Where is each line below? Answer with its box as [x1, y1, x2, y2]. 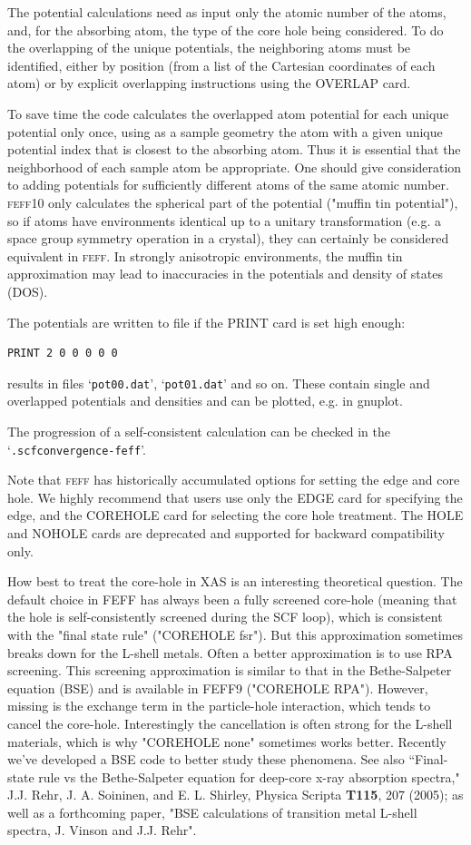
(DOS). [7, 281, 48, 300]
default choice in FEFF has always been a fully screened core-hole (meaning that [7, 589, 457, 608]
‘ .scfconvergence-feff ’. [7, 439, 146, 458]
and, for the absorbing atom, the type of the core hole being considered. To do [7, 20, 444, 39]
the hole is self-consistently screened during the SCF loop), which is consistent [7, 607, 443, 626]
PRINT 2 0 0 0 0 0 [7, 347, 118, 360]
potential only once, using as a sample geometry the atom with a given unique [7, 122, 443, 141]
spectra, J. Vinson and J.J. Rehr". [7, 820, 197, 840]
